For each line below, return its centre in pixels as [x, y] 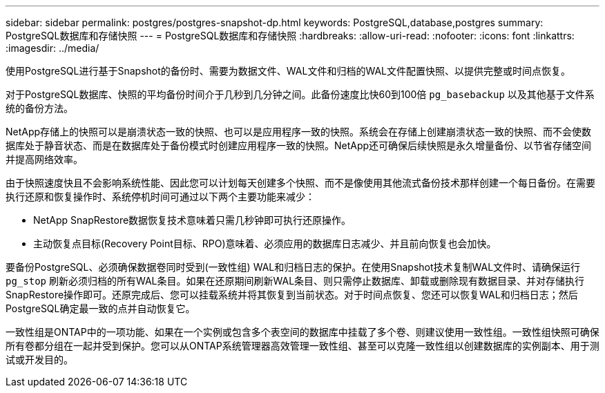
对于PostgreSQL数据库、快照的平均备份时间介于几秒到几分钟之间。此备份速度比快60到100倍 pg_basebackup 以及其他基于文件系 [300, 94]
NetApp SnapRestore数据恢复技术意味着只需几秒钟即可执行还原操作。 [192, 220]
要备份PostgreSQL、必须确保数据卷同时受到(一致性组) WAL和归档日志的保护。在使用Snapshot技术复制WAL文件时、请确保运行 [293, 267]
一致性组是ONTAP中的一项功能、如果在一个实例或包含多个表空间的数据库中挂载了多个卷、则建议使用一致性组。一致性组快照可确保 [302, 332]
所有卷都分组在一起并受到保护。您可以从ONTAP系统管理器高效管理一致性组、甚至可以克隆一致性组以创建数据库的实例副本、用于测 [302, 346]
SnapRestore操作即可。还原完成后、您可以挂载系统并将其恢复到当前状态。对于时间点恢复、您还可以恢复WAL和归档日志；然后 [292, 295]
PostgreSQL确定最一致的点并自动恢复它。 [100, 308]
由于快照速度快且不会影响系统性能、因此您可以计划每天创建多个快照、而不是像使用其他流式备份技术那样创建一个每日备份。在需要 [300, 183]
